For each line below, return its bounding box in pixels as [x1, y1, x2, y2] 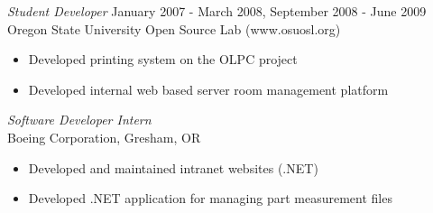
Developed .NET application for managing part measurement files [28, 189, 392, 208]
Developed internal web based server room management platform [28, 79, 389, 98]
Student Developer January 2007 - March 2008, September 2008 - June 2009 [7, 2, 427, 20]
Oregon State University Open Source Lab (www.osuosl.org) [7, 19, 341, 38]
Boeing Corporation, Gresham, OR [7, 127, 201, 146]
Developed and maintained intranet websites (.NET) [28, 158, 318, 177]
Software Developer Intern [7, 110, 152, 129]
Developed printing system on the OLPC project [28, 50, 298, 69]
